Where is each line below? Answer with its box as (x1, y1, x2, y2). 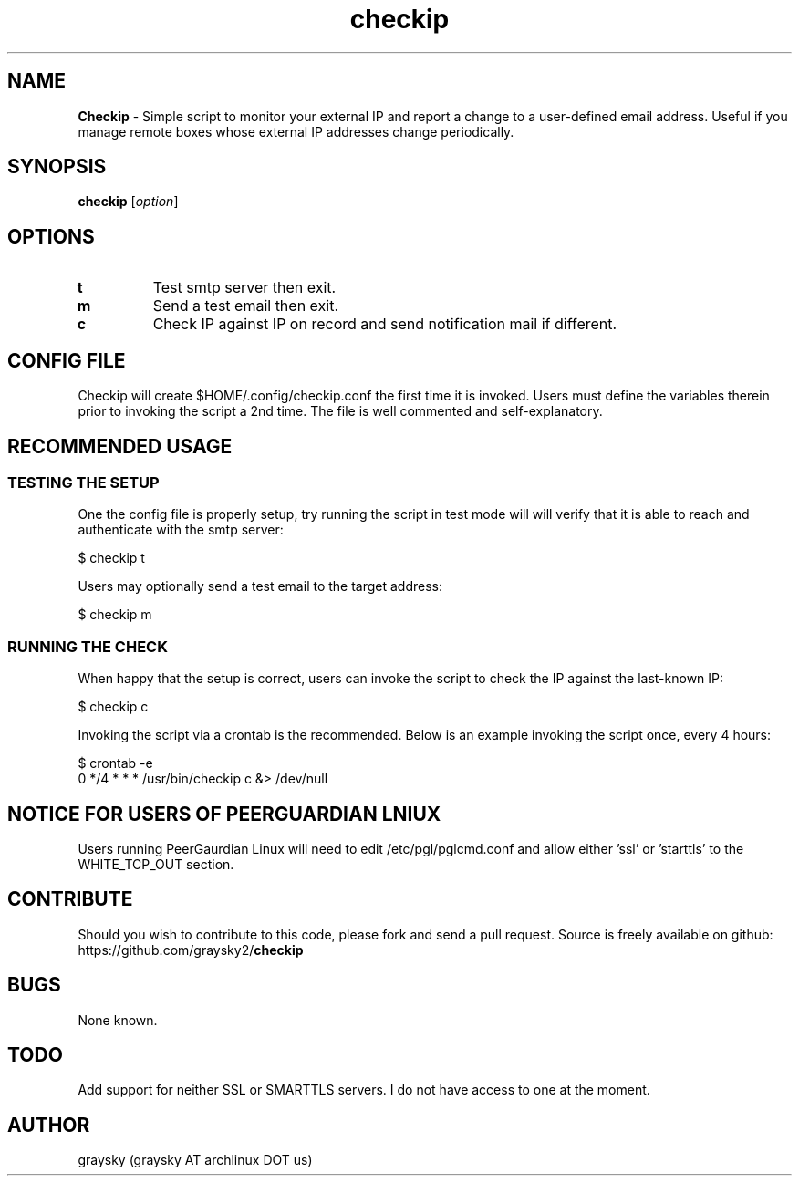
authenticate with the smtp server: (78, 522, 284, 538)
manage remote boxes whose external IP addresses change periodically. (78, 123, 514, 140)
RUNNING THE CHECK (7, 637, 168, 656)
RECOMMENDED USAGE (7, 434, 233, 458)
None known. (78, 1012, 158, 1028)
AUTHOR (7, 1113, 90, 1136)
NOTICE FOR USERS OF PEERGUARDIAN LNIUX (7, 802, 441, 825)
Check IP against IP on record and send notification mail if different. (152, 315, 617, 334)
